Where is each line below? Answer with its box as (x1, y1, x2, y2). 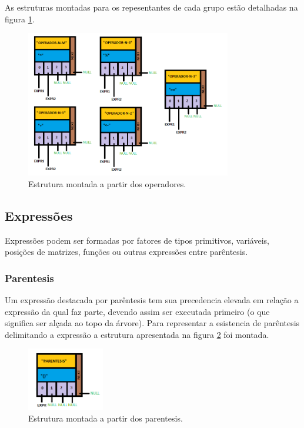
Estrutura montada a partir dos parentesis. (28, 412, 183, 424)
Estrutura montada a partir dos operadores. (28, 177, 186, 190)
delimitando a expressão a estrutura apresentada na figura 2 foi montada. (5, 328, 269, 340)
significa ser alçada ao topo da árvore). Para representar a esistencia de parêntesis (5, 317, 300, 329)
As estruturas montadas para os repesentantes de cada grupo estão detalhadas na (5, 1, 298, 13)
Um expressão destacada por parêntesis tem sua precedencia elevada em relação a (5, 293, 299, 306)
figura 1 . (5, 12, 35, 25)
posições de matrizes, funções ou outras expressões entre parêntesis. (5, 245, 248, 258)
